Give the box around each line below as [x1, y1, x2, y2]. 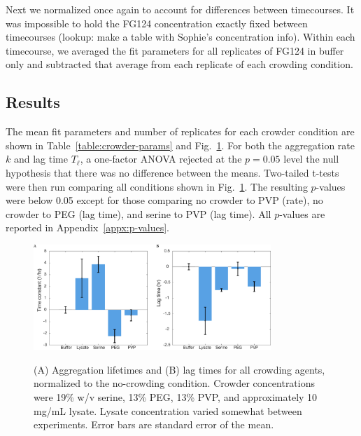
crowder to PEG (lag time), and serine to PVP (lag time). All [6, 206, 271, 221]
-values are [279, 206, 325, 221]
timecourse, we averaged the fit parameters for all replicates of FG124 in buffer [6, 43, 344, 57]
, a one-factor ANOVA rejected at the [80, 151, 242, 166]
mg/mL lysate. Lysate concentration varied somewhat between [34, 403, 302, 418]
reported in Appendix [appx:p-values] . [6, 220, 169, 235]
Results [6, 91, 60, 113]
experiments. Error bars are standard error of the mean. [34, 417, 274, 432]
